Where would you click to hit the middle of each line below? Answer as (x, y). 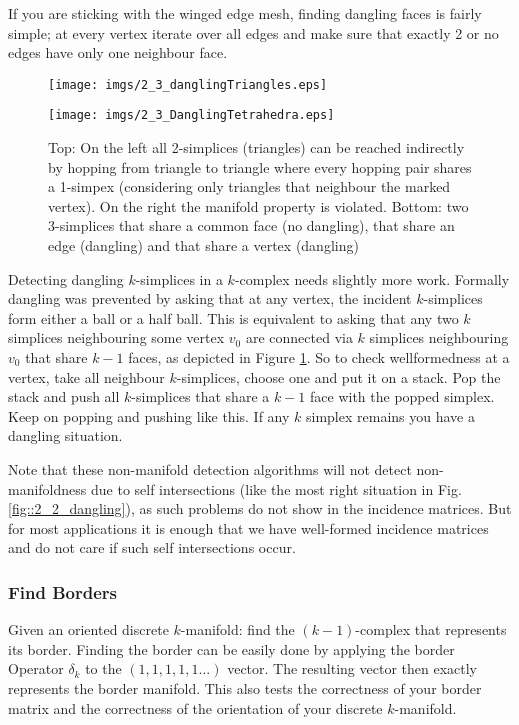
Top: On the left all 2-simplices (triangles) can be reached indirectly (256, 147)
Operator (36, 668)
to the (103, 668)
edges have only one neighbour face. (118, 52)
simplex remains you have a (390, 415)
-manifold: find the (237, 629)
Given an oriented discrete (88, 629)
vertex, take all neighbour (86, 376)
